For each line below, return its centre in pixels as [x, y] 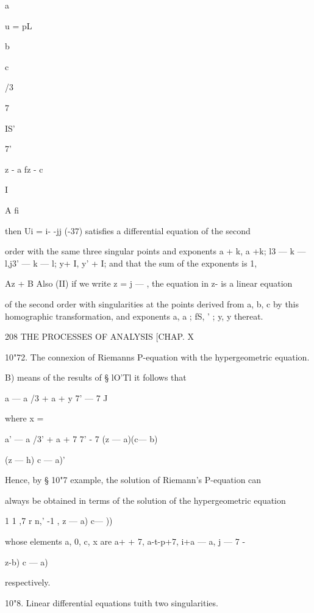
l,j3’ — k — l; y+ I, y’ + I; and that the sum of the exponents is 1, [131, 263]
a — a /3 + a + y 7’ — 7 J [56, 397]
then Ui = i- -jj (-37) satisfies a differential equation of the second [128, 230]
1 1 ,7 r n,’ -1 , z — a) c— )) [59, 521]
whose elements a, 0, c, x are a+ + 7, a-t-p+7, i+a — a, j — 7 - [125, 541]
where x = [24, 418]
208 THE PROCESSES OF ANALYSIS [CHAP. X [99, 336]
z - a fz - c [24, 169]
